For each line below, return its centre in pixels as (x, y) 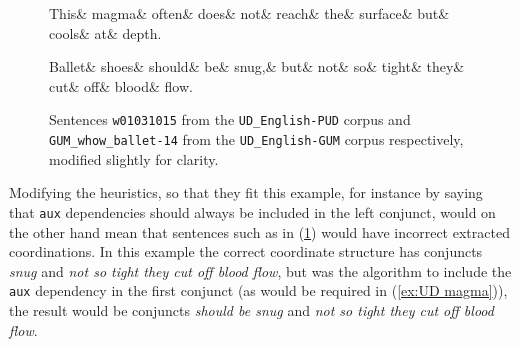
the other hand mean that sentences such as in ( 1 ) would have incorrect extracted (259, 231)
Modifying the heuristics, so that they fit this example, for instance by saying (246, 192)
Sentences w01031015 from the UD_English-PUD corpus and (230, 119)
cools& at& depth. (105, 32)
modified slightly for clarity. (134, 158)
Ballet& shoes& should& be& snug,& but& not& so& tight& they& (257, 66)
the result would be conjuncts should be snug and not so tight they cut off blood (251, 309)
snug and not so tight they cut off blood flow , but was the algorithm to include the (260, 270)
